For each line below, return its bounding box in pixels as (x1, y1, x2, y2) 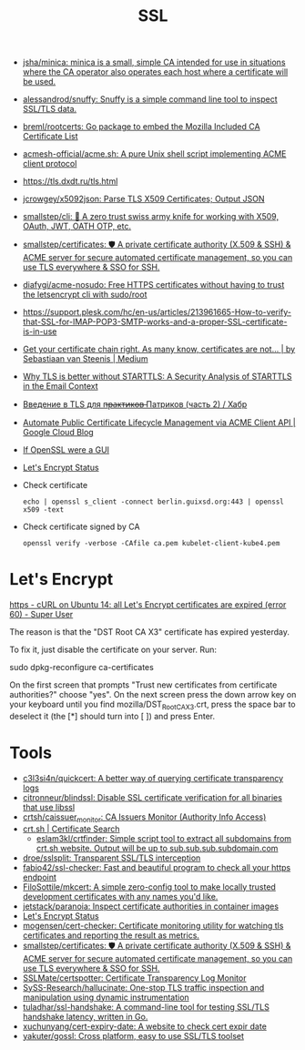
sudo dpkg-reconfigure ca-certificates (9, 662, 155, 673)
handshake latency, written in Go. (22, 1011, 148, 1022)
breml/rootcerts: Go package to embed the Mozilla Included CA (22, 121, 261, 132)
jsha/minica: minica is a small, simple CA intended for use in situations (22, 56, 286, 68)
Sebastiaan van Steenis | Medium (22, 353, 148, 364)
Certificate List (22, 131, 79, 142)
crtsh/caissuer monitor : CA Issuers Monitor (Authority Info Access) (22, 811, 267, 824)
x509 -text (22, 505, 65, 515)
